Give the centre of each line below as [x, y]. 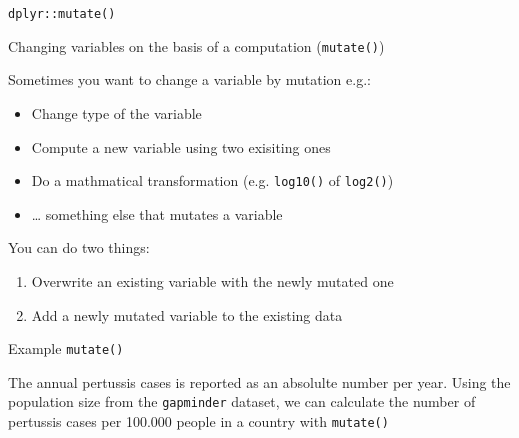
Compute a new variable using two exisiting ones [181, 146]
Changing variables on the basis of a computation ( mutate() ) [196, 45]
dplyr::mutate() [62, 14]
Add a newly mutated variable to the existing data [187, 314]
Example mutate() [66, 348]
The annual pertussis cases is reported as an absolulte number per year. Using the [259, 381]
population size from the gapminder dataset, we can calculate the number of [242, 401]
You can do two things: [79, 247]
